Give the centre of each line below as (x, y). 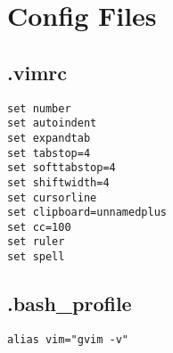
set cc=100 (39, 227)
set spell (36, 257)
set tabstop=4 (49, 153)
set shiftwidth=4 (58, 182)
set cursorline (52, 197)
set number (39, 108)
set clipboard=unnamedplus (87, 213)
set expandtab (49, 138)
